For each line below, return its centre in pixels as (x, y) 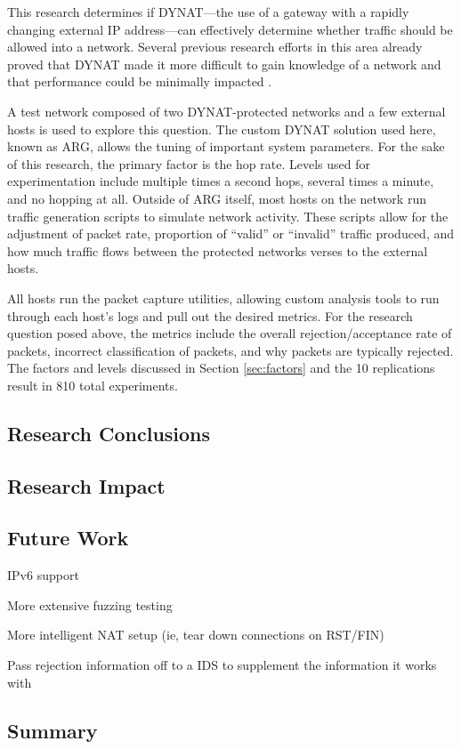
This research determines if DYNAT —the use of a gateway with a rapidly (208, 12)
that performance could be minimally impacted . (140, 81)
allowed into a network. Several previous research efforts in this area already (215, 47)
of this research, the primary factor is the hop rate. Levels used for (189, 163)
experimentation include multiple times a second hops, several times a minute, (221, 181)
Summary (53, 730)
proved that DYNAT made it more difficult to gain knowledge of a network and (224, 64)
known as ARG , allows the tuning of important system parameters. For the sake (226, 146)
